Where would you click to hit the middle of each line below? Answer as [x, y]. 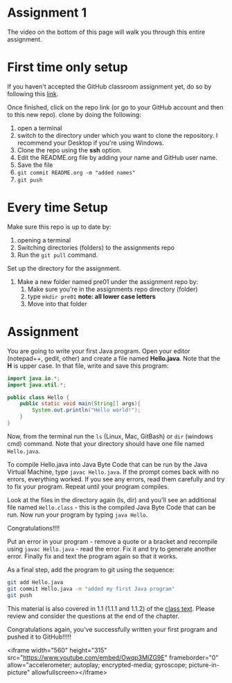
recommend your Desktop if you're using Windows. [91, 143]
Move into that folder [57, 303]
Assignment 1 [47, 13]
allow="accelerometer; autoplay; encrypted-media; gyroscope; [97, 665]
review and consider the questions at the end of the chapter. [93, 616]
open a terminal [39, 128]
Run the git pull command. [57, 255]
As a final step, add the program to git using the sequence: [91, 569]
